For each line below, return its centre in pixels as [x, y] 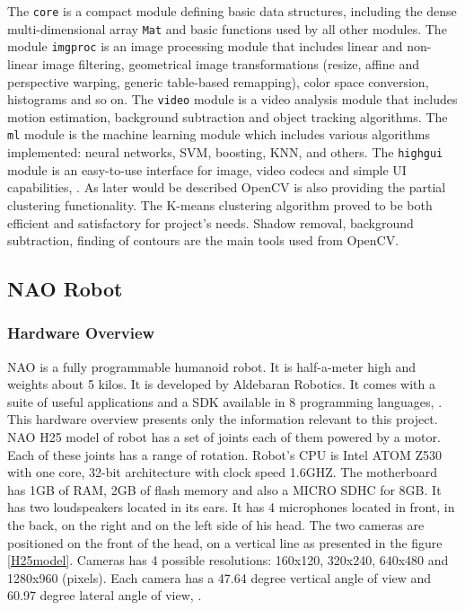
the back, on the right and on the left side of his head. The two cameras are [216, 525]
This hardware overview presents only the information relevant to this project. [223, 419]
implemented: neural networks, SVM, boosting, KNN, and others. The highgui [225, 152]
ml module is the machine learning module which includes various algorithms [219, 134]
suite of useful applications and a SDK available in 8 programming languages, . [225, 401]
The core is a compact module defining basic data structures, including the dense [232, 11]
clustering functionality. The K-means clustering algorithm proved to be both [220, 204]
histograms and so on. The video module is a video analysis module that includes [232, 99]
